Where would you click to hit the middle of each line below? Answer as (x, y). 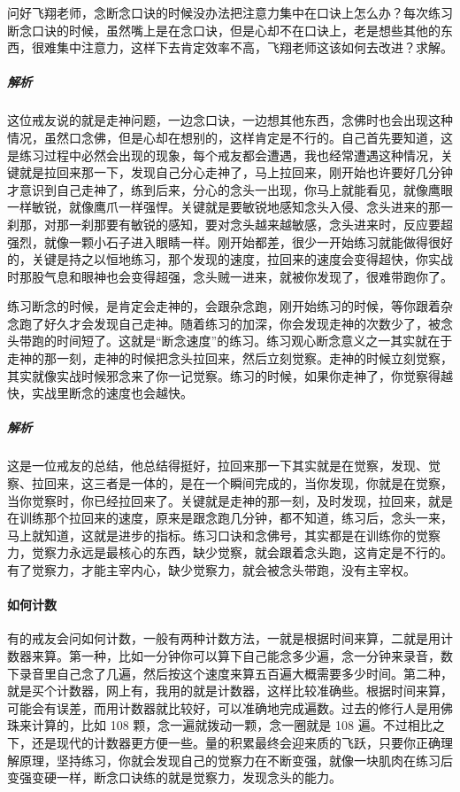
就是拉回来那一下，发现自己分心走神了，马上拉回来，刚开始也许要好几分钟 (236, 172)
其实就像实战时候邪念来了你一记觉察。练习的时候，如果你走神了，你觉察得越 (230, 375)
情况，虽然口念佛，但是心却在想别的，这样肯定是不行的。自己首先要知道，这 (230, 137)
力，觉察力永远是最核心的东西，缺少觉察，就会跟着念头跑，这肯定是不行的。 (230, 552)
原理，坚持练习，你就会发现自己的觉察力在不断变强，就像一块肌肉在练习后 (236, 760)
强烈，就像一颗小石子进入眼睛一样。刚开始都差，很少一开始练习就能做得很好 (230, 241)
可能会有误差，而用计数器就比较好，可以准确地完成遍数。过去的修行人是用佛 (230, 707)
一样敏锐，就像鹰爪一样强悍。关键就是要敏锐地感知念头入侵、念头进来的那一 (230, 207)
